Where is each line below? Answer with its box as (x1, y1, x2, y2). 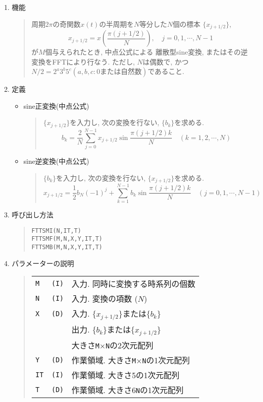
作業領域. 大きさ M (71, 354, 136, 366)
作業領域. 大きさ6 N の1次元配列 (71, 384, 184, 396)
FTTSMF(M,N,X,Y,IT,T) (31, 235, 103, 243)
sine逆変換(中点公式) (23, 156, 89, 166)
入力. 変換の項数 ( (71, 293, 138, 305)
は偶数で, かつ (143, 56, 189, 67)
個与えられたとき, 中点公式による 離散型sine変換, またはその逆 (45, 47, 248, 57)
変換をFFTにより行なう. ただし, (31, 56, 135, 67)
